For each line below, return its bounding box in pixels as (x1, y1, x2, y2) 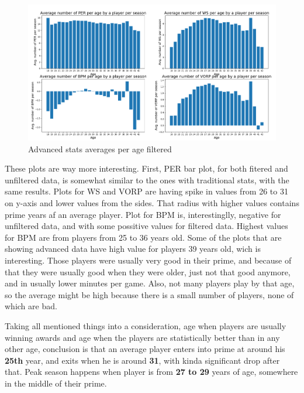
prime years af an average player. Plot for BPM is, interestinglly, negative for (5, 208, 281, 220)
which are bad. (5, 300, 57, 312)
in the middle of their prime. (5, 377, 107, 389)
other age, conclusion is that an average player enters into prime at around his (5, 343, 285, 355)
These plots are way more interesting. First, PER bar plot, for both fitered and (5, 162, 288, 175)
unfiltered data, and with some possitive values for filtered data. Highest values (5, 220, 288, 232)
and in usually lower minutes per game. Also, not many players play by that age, (5, 277, 295, 289)
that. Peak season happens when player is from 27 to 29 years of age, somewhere (5, 365, 298, 378)
